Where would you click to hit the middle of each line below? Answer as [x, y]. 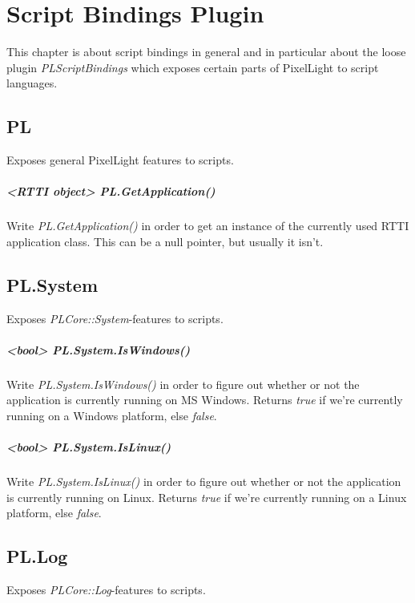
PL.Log [37, 556]
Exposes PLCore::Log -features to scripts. [106, 590]
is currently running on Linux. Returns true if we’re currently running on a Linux [207, 497]
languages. [32, 83]
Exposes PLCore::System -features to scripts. [115, 318]
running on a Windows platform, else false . [112, 415]
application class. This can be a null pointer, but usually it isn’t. [165, 241]
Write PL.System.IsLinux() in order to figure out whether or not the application [204, 482]
